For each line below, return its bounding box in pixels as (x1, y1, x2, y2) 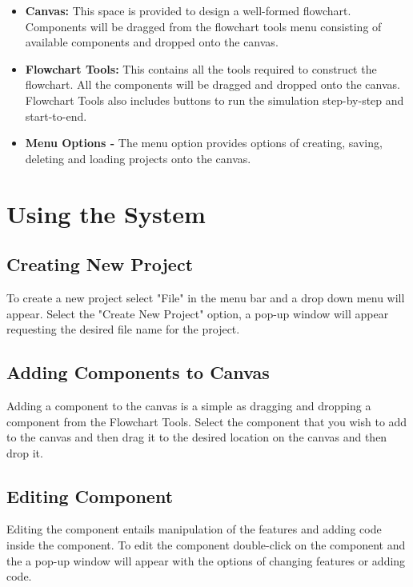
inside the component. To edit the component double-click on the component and (6, 537, 406, 553)
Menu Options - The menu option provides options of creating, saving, (25, 134, 383, 151)
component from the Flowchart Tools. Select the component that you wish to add (6, 413, 407, 429)
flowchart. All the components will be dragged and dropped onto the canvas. (25, 76, 400, 93)
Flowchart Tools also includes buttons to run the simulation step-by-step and (25, 91, 404, 108)
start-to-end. (25, 107, 87, 124)
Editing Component (6, 483, 174, 508)
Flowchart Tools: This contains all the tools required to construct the (25, 60, 377, 77)
